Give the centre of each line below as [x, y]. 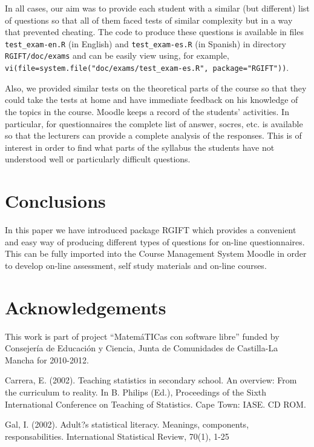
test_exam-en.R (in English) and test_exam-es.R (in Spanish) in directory [146, 43]
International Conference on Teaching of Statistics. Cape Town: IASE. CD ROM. [155, 404]
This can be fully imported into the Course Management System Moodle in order [156, 253]
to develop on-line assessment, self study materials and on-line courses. [136, 265]
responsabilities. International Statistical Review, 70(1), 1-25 [117, 436]
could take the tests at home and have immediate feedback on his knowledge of [152, 100]
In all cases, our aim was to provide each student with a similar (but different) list [157, 8]
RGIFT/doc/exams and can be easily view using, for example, [117, 55]
